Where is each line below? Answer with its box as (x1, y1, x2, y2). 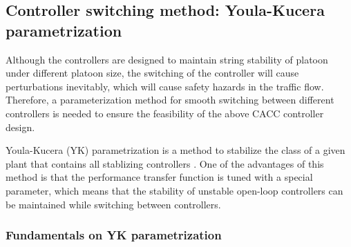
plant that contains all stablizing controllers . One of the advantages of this (6, 156, 324, 170)
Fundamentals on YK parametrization (6, 226, 222, 244)
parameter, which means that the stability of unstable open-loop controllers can (6, 183, 343, 197)
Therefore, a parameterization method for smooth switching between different (6, 92, 334, 107)
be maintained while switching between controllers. (6, 197, 221, 211)
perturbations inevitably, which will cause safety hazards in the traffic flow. (6, 79, 324, 93)
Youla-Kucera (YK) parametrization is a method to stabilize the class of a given (6, 143, 345, 157)
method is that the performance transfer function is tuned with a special (6, 170, 313, 184)
